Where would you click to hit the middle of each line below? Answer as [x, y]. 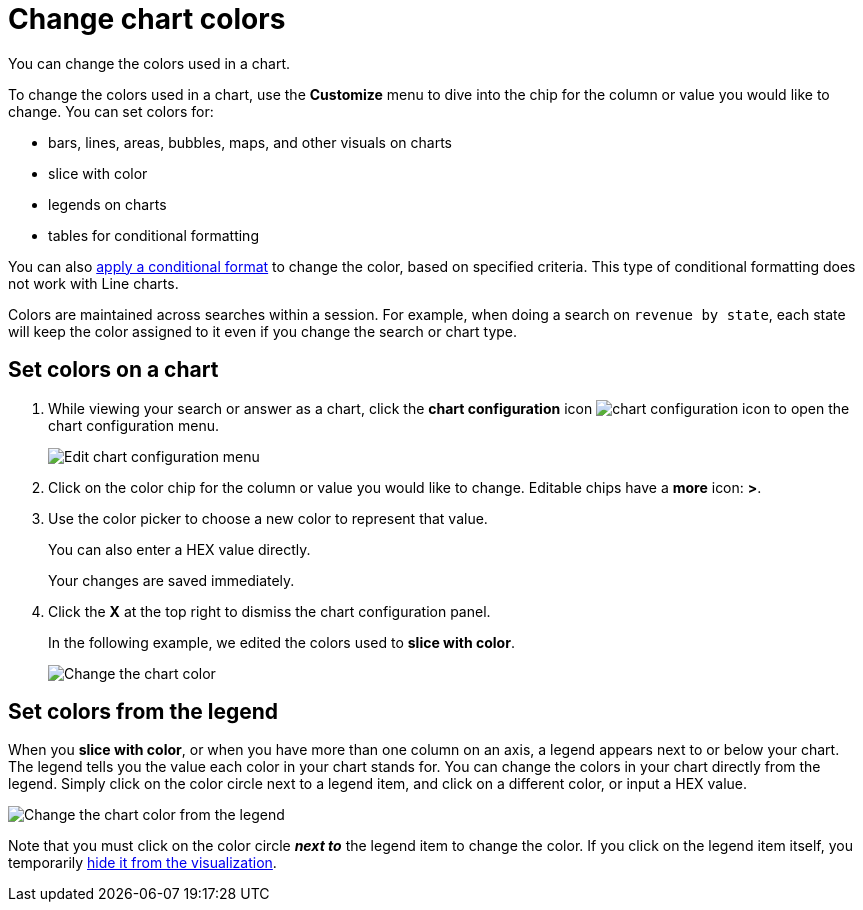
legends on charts [107, 204]
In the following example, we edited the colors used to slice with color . [281, 642]
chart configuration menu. [133, 425]
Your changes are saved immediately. [171, 580]
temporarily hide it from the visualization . [142, 863]
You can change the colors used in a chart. [149, 63]
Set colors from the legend [143, 712]
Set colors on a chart [113, 370]
